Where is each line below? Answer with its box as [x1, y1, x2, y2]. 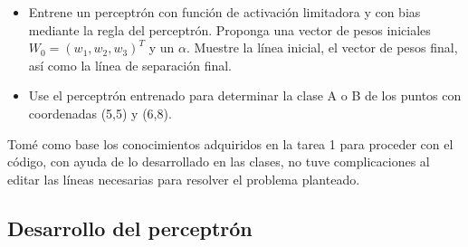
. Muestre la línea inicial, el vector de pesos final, [186, 38, 458, 57]
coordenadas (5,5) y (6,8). [28, 103, 172, 122]
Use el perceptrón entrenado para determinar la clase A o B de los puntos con [28, 86, 462, 105]
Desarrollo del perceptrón [7, 214, 253, 242]
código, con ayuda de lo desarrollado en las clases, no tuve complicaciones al [7, 152, 430, 171]
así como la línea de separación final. [28, 55, 232, 74]
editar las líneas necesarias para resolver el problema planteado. [7, 169, 360, 188]
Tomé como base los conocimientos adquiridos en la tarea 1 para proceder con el [7, 134, 454, 153]
